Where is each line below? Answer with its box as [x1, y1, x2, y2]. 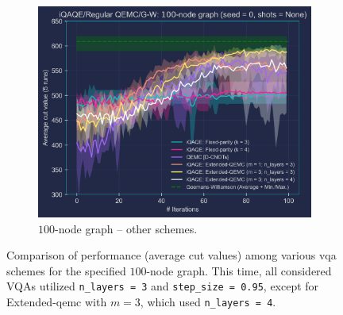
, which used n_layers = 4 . [140, 294, 276, 310]
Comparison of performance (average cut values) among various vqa [6, 247, 337, 263]
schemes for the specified [6, 262, 126, 279]
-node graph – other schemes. [55, 220, 198, 236]
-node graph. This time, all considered [146, 262, 332, 279]
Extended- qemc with [6, 294, 107, 310]
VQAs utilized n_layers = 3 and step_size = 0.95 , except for [6, 278, 319, 294]
